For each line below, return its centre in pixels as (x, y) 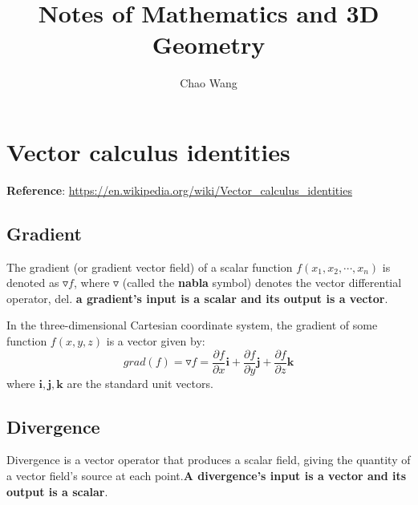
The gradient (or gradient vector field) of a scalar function (150, 267)
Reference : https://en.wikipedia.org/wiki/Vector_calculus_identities (179, 190)
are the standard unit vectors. (140, 383)
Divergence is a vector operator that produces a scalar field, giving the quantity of (209, 460)
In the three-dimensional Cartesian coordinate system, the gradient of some (192, 325)
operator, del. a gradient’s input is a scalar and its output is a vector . (197, 298)
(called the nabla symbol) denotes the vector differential (262, 283)
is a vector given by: (156, 341)
